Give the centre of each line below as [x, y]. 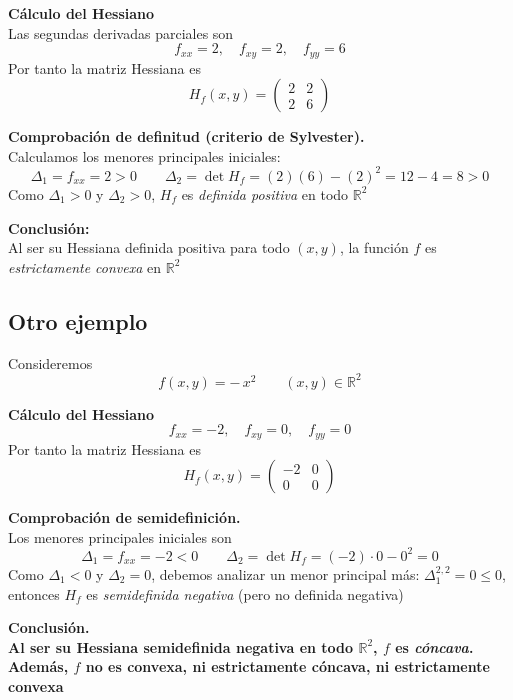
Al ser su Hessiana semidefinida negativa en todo [181, 646]
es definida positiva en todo [265, 193]
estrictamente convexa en [85, 266]
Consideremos [50, 362]
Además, [38, 666]
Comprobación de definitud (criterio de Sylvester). [186, 136]
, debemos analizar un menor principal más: [285, 573]
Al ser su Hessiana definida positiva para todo [149, 247]
